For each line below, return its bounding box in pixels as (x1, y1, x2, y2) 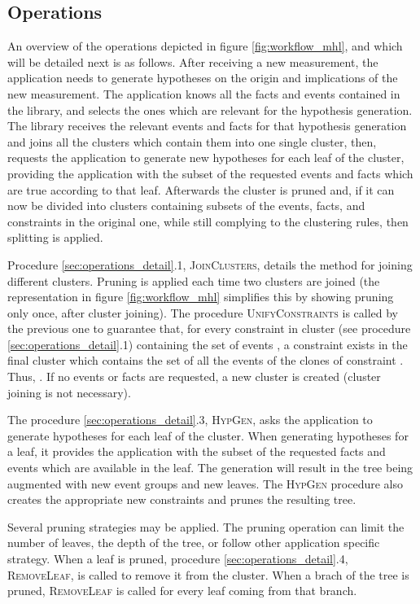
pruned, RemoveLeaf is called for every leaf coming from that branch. (7, 582, 357, 599)
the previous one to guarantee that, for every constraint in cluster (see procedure (7, 320, 411, 337)
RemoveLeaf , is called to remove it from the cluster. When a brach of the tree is (7, 566, 409, 583)
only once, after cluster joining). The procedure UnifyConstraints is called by (7, 304, 399, 321)
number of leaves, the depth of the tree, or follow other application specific (7, 534, 380, 551)
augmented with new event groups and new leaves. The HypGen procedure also (7, 475, 403, 492)
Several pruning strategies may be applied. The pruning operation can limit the (7, 518, 405, 535)
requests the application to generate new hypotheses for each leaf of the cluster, (7, 149, 405, 166)
